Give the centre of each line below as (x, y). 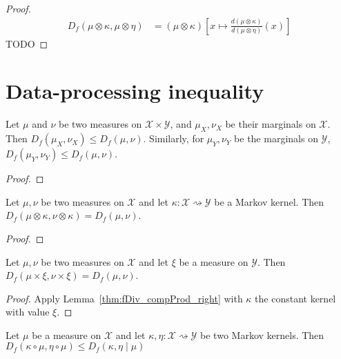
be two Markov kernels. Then (262, 334)
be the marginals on (276, 138)
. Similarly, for (174, 138)
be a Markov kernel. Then (269, 201)
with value (28, 312)
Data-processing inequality (135, 91)
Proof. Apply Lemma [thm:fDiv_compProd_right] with (124, 298)
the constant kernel (295, 298)
